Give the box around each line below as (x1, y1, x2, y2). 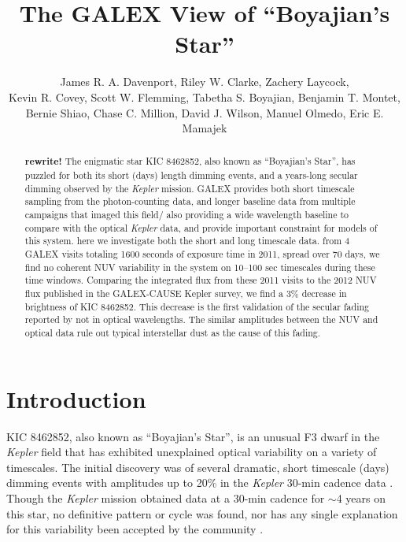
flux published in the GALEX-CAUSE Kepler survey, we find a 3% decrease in (24, 287, 347, 300)
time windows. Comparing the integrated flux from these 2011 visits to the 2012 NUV (24, 273, 377, 287)
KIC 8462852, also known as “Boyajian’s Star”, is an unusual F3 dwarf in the (6, 428, 380, 444)
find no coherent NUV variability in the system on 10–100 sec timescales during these (24, 260, 375, 273)
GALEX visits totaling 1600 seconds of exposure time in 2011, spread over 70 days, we (24, 247, 380, 261)
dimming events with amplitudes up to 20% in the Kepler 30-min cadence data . (6, 474, 393, 491)
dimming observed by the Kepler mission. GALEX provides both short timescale (24, 181, 355, 195)
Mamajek (182, 120, 227, 136)
